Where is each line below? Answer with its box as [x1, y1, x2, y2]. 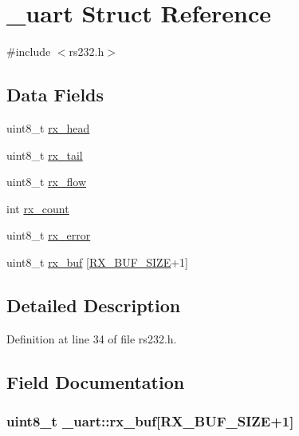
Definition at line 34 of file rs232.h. [6, 330, 177, 347]
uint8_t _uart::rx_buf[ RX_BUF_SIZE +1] [6, 410, 294, 430]
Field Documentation [6, 369, 185, 394]
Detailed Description [6, 292, 181, 317]
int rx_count [6, 200, 69, 216]
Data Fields [6, 82, 104, 107]
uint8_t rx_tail [6, 146, 83, 163]
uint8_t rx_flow [6, 173, 87, 190]
